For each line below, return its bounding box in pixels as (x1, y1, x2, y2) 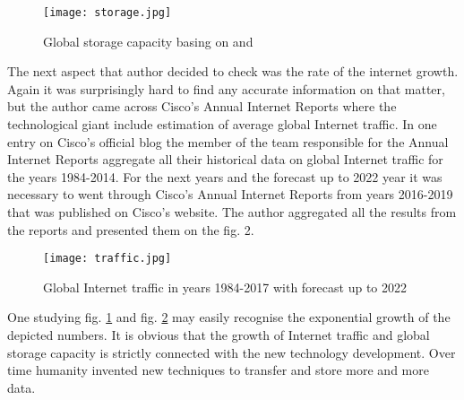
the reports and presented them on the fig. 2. (7, 220, 254, 239)
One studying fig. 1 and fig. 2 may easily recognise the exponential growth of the (7, 308, 451, 326)
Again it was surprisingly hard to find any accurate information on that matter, (7, 79, 445, 98)
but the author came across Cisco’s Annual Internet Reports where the (7, 97, 397, 116)
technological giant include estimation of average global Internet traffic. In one (7, 115, 437, 134)
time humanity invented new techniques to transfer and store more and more (7, 361, 429, 379)
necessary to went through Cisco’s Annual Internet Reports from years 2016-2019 (7, 185, 453, 204)
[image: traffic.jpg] (43, 252, 172, 265)
